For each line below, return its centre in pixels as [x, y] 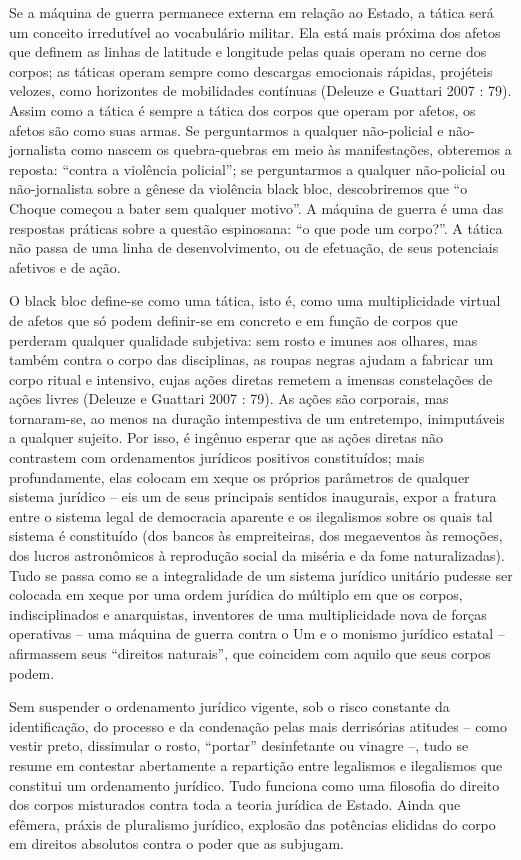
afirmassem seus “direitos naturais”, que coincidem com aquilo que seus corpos [250, 653]
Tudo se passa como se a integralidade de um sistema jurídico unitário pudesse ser [261, 574]
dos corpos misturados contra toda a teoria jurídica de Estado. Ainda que [235, 804]
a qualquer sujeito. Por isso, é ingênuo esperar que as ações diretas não [226, 437]
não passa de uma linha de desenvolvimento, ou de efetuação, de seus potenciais [254, 247]
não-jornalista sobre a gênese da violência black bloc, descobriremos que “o [238, 188]
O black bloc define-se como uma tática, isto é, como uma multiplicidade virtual [255, 300]
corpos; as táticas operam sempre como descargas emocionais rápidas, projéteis [251, 70]
